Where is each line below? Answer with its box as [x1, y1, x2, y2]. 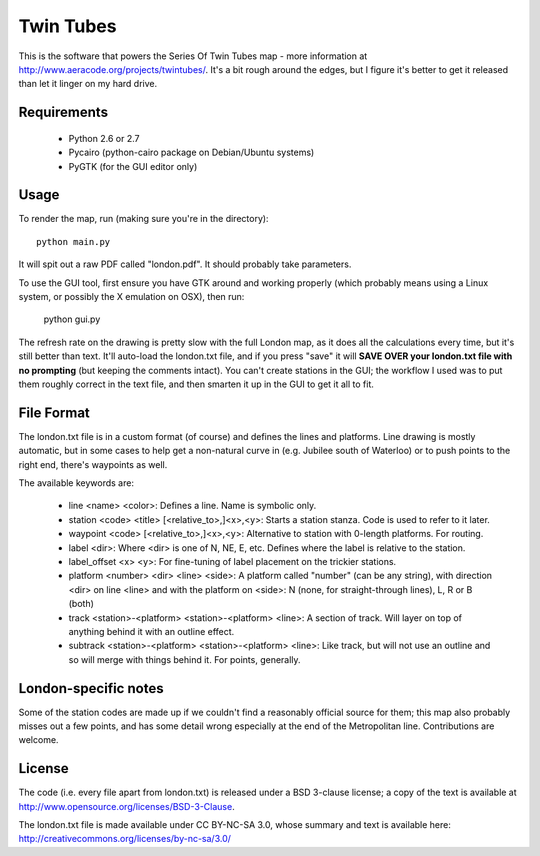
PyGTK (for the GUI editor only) [68, 160, 198, 172]
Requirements [18, 104, 109, 121]
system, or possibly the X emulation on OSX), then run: [18, 290, 245, 302]
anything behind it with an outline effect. [68, 625, 235, 637]
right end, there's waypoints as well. [18, 458, 168, 470]
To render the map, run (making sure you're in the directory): [18, 213, 269, 225]
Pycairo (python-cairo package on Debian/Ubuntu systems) [68, 146, 315, 159]
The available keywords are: [18, 477, 135, 489]
